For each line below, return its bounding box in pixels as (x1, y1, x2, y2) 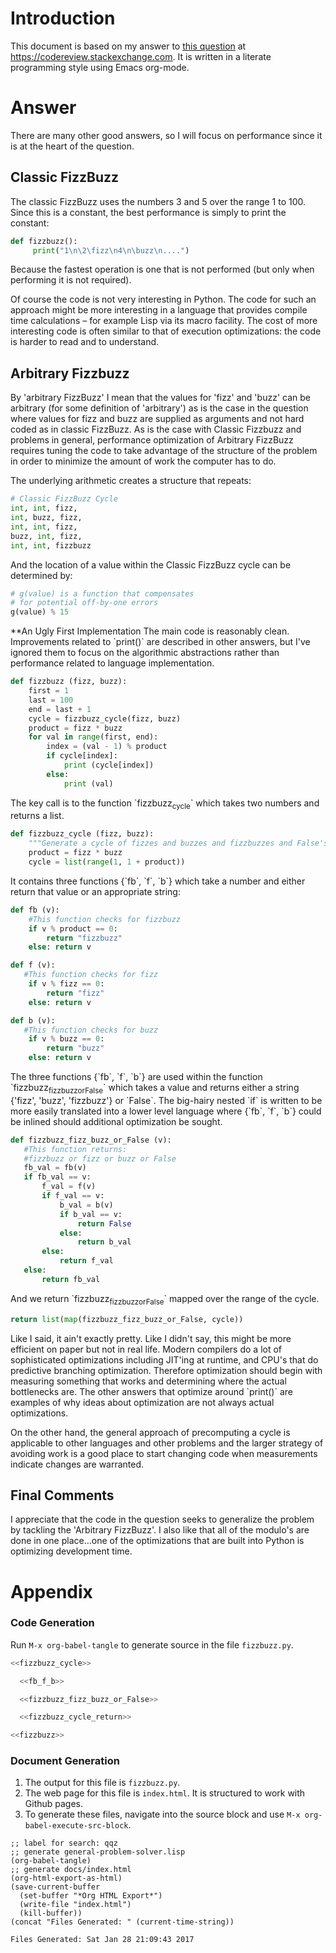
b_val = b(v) (59, 1200, 114, 1210)
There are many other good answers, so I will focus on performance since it (10, 129, 323, 141)
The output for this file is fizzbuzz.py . (24, 1777, 181, 1789)
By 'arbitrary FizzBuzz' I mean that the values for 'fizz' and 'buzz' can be (10, 392, 311, 404)
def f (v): (10, 960, 56, 971)
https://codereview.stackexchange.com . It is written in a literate (10, 50, 272, 62)
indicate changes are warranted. (10, 1458, 145, 1470)
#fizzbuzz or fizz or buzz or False (23, 1153, 177, 1164)
